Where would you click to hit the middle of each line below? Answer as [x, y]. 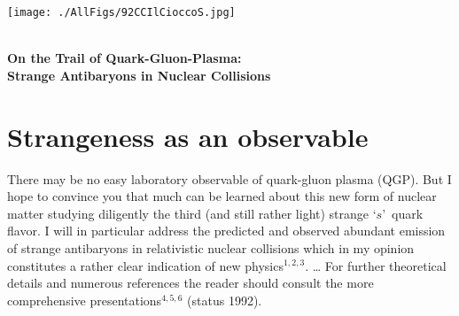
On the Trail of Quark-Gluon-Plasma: [124, 58]
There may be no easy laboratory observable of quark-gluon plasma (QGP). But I [229, 178]
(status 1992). [225, 300]
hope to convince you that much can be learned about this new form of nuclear [222, 196]
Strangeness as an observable [188, 136]
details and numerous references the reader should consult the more [191, 283]
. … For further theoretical [376, 265]
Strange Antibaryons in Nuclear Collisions [139, 75]
